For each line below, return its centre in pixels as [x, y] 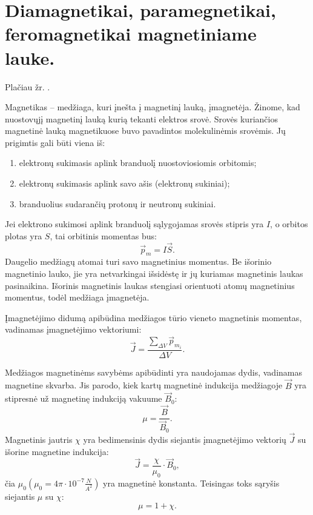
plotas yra [24, 235]
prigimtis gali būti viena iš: [55, 142]
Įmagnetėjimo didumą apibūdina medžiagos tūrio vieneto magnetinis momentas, [153, 317]
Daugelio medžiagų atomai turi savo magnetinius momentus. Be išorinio [138, 261]
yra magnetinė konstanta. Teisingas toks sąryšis [191, 483]
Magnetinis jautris [39, 439]
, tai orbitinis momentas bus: [103, 235]
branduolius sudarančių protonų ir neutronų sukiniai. [117, 203]
